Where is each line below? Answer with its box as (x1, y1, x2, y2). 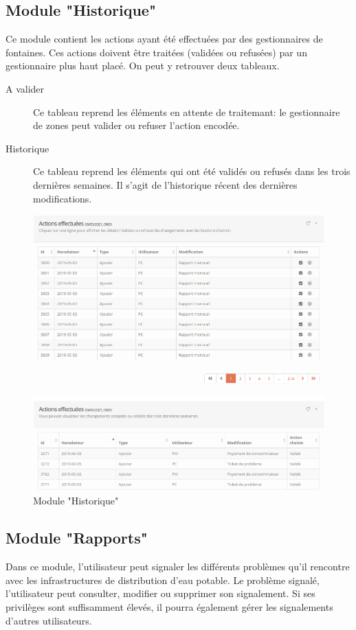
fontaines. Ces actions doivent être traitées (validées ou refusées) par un (5, 45, 307, 59)
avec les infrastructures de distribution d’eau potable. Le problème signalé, (5, 572, 320, 587)
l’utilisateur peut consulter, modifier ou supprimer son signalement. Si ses (5, 586, 315, 600)
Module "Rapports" (5, 527, 148, 548)
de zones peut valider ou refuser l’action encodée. (33, 118, 240, 132)
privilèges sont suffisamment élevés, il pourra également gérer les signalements (5, 599, 333, 614)
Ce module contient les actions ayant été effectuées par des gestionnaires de (5, 32, 323, 46)
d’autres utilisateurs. (5, 613, 92, 627)
